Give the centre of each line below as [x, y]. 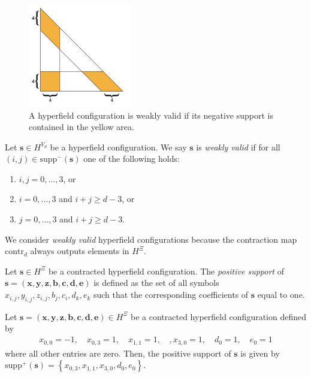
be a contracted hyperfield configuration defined [219, 316]
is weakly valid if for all [238, 147]
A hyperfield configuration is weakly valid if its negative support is [151, 115]
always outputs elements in [80, 251]
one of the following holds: [132, 159]
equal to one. [281, 295]
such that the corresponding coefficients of [171, 295]
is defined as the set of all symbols [156, 283]
